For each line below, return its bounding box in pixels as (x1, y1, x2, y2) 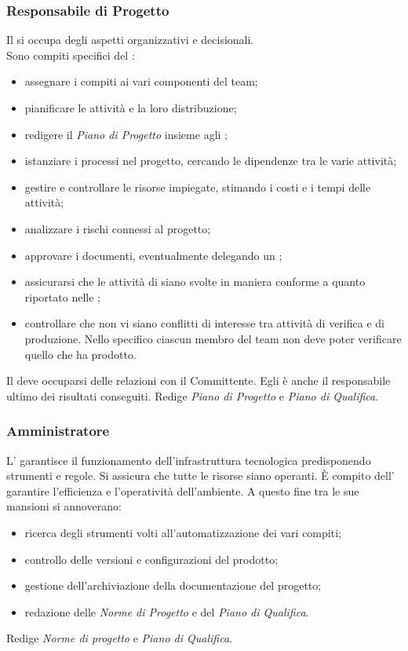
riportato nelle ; (24, 288, 100, 305)
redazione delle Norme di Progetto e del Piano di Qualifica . (24, 603, 309, 620)
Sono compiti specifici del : (6, 46, 135, 63)
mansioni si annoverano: (6, 498, 122, 514)
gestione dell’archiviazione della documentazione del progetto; (24, 577, 322, 594)
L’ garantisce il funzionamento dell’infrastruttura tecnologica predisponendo (6, 452, 371, 468)
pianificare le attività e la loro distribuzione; (24, 100, 237, 115)
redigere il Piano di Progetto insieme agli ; (24, 126, 228, 142)
